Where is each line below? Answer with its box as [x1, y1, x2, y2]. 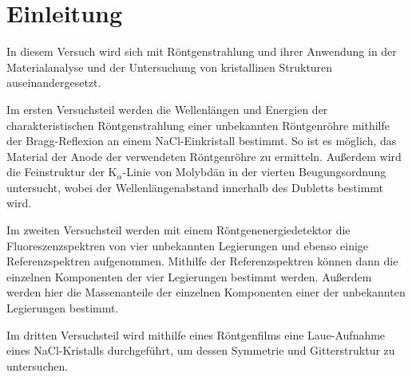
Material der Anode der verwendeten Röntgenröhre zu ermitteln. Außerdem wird [6, 147, 402, 164]
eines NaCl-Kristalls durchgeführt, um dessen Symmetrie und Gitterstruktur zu [6, 342, 395, 359]
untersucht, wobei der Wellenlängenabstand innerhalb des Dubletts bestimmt [6, 179, 384, 195]
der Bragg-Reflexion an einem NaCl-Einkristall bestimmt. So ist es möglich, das [6, 132, 397, 149]
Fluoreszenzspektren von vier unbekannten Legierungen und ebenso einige [6, 237, 369, 253]
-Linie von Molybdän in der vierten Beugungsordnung [122, 163, 386, 180]
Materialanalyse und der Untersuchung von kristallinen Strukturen [6, 58, 333, 75]
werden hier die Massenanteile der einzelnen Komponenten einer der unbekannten [6, 284, 406, 300]
